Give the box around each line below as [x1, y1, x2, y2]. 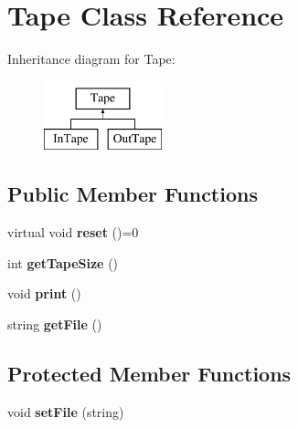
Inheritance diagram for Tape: [7, 49, 176, 68]
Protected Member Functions [7, 359, 292, 387]
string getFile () [7, 314, 102, 333]
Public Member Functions [7, 180, 258, 208]
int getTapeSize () [7, 253, 119, 272]
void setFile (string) [7, 402, 124, 421]
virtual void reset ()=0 [7, 223, 139, 242]
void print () [7, 284, 81, 303]
